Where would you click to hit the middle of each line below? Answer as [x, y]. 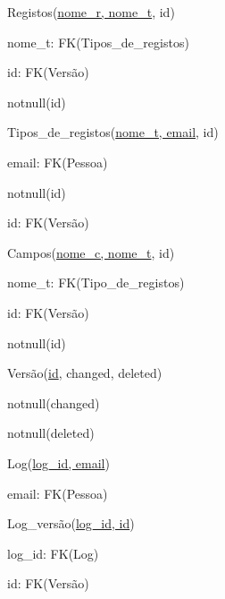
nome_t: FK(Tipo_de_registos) [96, 282]
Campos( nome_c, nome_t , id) [91, 252]
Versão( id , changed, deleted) [85, 373]
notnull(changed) [54, 402]
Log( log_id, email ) [58, 462]
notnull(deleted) [51, 433]
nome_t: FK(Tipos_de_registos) [98, 42]
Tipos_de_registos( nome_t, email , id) [113, 132]
